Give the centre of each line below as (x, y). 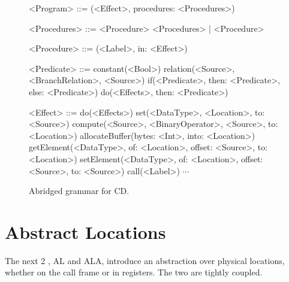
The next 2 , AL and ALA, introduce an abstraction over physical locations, (145, 260)
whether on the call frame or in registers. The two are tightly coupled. (134, 272)
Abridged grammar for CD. (79, 191)
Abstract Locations (85, 231)
